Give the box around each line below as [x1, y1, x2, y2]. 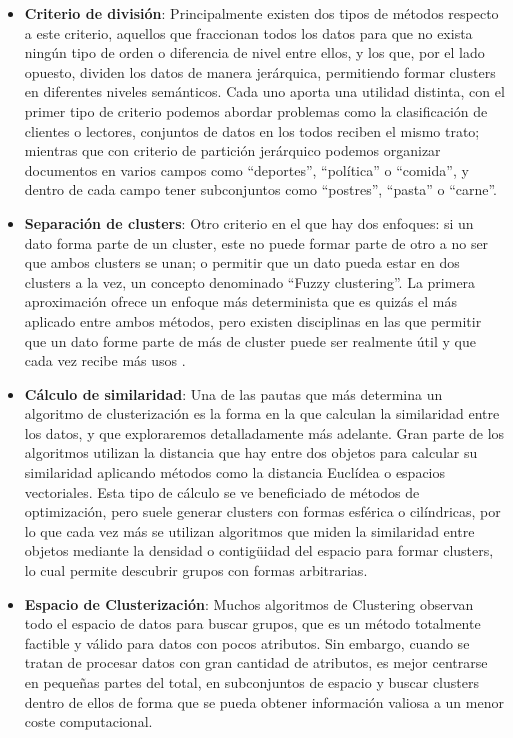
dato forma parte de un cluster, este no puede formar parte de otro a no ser [24, 232, 489, 253]
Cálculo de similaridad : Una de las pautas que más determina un [24, 383, 443, 404]
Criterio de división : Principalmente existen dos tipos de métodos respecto [24, 3, 499, 23]
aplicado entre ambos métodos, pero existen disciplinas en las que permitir [24, 310, 482, 331]
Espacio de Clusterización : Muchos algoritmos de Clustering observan [24, 593, 474, 614]
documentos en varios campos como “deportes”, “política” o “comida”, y [24, 159, 469, 180]
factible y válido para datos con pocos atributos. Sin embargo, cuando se [24, 632, 470, 653]
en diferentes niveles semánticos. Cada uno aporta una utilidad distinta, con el [24, 81, 505, 102]
